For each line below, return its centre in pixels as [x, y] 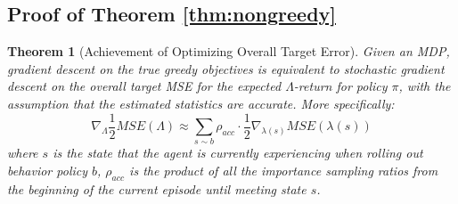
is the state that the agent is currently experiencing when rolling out [238, 153]
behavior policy [48, 170]
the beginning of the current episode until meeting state [157, 188]
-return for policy [340, 86]
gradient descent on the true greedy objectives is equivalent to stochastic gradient [226, 68]
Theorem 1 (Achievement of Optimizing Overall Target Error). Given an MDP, [229, 51]
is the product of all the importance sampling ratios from [284, 170]
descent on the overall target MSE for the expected [144, 86]
